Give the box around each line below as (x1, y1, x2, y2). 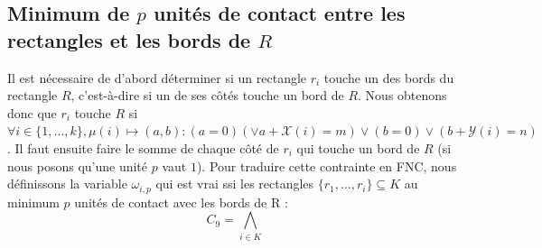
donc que (7, 103, 57, 122)
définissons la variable (7, 174, 127, 193)
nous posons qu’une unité (7, 156, 148, 175)
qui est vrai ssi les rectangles (155, 174, 314, 193)
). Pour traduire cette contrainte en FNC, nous (196, 156, 457, 175)
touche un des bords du (323, 68, 454, 87)
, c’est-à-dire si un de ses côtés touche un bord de (70, 86, 344, 105)
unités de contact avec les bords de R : (74, 192, 288, 211)
